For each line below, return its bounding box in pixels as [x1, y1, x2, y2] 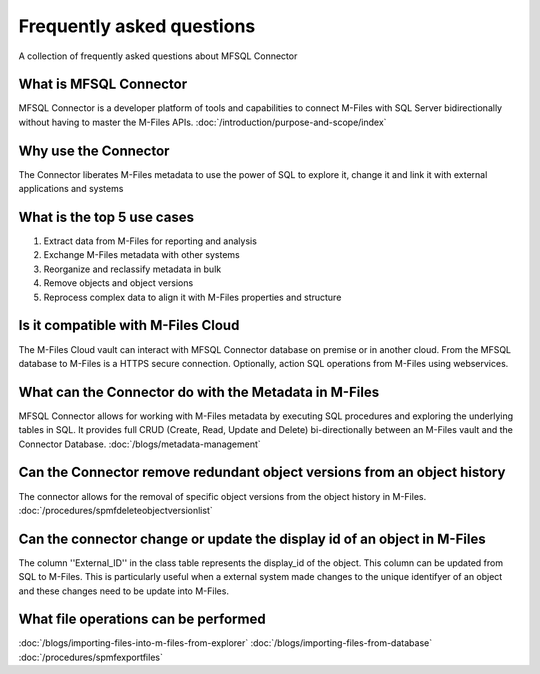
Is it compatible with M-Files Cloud [18, 317, 240, 334]
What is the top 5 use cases [18, 208, 195, 225]
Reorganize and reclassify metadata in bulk [43, 263, 222, 275]
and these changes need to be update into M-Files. [18, 585, 230, 597]
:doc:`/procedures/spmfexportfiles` [18, 651, 164, 663]
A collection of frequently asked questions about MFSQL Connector [18, 50, 298, 62]
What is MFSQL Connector [18, 76, 188, 93]
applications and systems [18, 183, 124, 195]
